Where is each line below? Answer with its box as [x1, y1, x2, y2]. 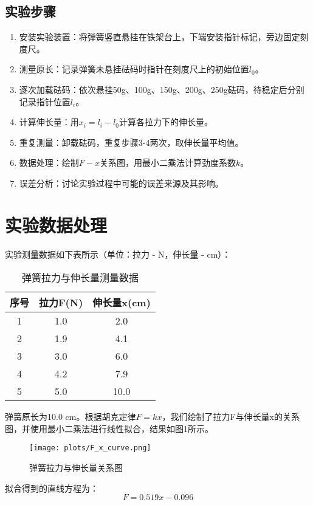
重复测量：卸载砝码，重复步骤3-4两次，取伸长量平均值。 [19, 136, 244, 148]
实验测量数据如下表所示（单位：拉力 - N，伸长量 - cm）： [5, 247, 231, 260]
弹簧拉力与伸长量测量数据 [21, 270, 139, 285]
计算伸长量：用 [19, 115, 79, 128]
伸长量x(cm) [92, 295, 151, 310]
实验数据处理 [5, 212, 108, 237]
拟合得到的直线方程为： [5, 481, 98, 494]
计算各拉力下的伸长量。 [119, 115, 213, 128]
